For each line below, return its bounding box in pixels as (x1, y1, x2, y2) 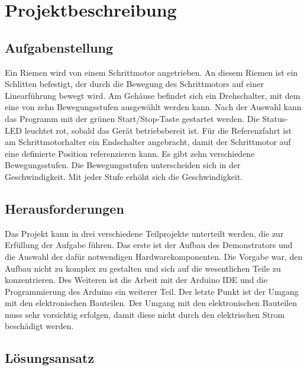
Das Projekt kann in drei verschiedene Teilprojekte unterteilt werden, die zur (5, 227, 284, 239)
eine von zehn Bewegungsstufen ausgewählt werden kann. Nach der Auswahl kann (5, 101, 302, 113)
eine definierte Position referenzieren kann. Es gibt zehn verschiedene (5, 147, 255, 159)
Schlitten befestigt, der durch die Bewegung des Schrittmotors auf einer (5, 78, 264, 90)
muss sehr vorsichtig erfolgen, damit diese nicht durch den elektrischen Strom (5, 308, 285, 320)
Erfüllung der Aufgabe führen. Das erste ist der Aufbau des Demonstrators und (5, 239, 293, 251)
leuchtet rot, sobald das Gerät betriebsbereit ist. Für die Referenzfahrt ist (24, 124, 292, 136)
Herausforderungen (5, 199, 124, 217)
